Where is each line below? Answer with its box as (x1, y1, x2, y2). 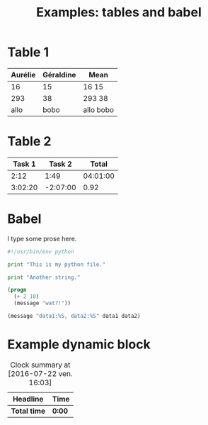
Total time (11, 406, 46, 416)
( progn (7, 287, 27, 294)
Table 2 (7, 133, 52, 150)
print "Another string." (7, 274, 81, 281)
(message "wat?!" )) (13, 299, 71, 307)
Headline (13, 394, 44, 404)
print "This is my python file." (7, 260, 106, 268)
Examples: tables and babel (36, 4, 202, 21)
